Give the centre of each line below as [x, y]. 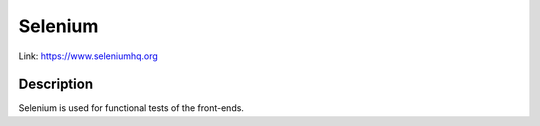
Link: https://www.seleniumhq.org [88, 56]
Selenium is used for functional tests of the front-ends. [131, 108]
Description [56, 84]
